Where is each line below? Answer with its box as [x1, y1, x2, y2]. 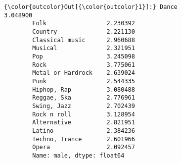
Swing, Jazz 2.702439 [32, 102, 135, 109]
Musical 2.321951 [32, 45, 135, 52]
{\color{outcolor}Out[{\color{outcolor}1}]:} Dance [4, 3, 178, 10]
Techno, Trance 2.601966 [32, 135, 135, 143]
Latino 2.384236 [32, 127, 135, 134]
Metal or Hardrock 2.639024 [32, 69, 135, 77]
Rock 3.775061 [32, 61, 135, 68]
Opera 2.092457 [32, 144, 135, 151]
